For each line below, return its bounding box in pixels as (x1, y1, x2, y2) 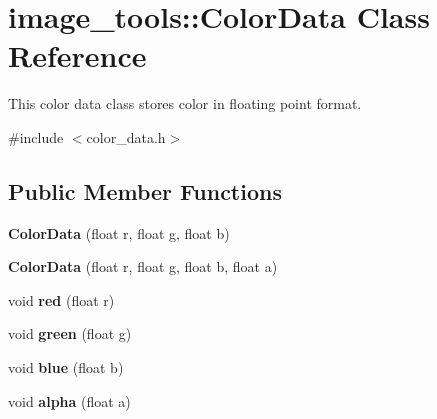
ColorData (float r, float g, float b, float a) (8, 256, 278, 277)
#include (8, 126, 64, 147)
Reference (8, 35, 147, 76)
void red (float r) (8, 289, 115, 310)
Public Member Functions (8, 175, 282, 206)
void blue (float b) (8, 357, 124, 378)
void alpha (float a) (8, 390, 131, 411)
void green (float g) (8, 323, 132, 344)
